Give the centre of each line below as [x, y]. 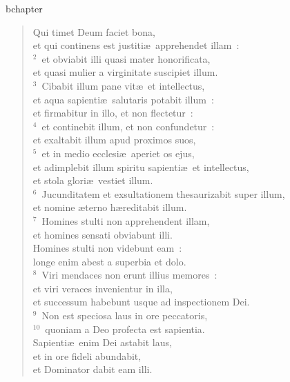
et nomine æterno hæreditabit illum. [110, 207]
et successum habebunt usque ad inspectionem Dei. [141, 302]
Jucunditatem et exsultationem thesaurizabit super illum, [163, 193]
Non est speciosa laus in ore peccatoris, [125, 315]
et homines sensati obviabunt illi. [103, 234]
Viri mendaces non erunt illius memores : [129, 275]
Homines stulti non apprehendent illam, [126, 220]
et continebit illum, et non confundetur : [128, 126]
